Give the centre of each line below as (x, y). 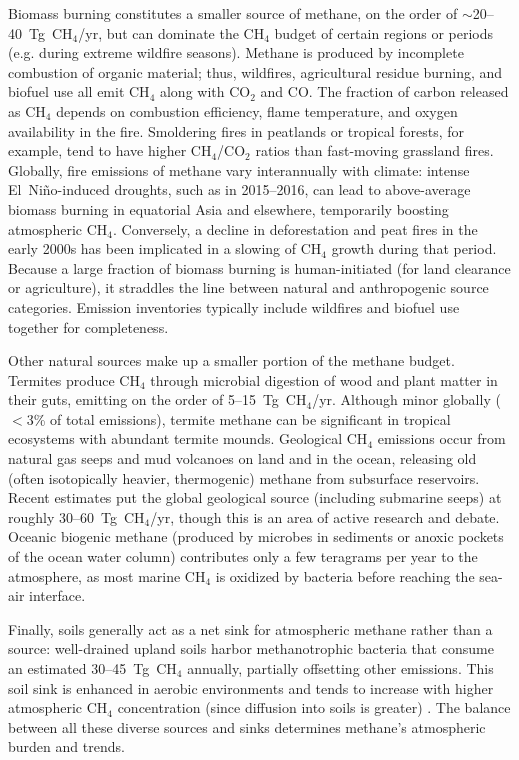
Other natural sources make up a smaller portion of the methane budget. (231, 360)
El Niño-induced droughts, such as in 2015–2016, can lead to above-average (239, 189)
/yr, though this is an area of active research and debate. (325, 516)
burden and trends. (66, 746)
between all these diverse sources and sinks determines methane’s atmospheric (247, 726)
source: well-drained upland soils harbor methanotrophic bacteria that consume (251, 648)
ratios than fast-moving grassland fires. (374, 150)
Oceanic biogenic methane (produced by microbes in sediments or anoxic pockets (256, 536)
